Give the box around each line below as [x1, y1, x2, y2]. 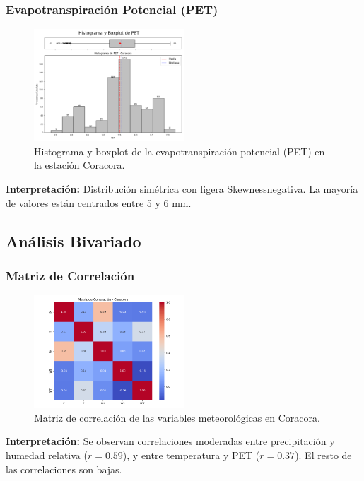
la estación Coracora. [34, 158, 125, 172]
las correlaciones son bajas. [6, 461, 122, 476]
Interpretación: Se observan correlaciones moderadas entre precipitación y [6, 434, 335, 449]
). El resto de [295, 447, 352, 462]
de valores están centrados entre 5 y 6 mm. [6, 195, 192, 210]
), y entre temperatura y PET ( [122, 447, 260, 462]
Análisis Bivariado [6, 230, 141, 251]
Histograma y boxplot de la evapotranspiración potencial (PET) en [34, 143, 325, 158]
